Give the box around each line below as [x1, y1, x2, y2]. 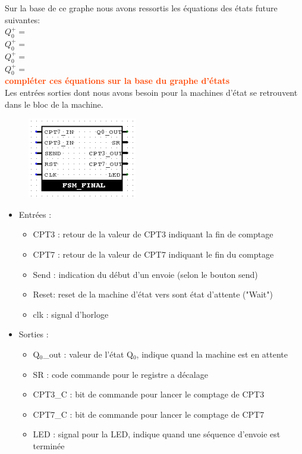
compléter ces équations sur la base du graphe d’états [5, 74, 230, 87]
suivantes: [5, 13, 40, 26]
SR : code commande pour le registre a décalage [33, 368, 208, 380]
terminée [33, 439, 65, 452]
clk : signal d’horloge [33, 308, 109, 320]
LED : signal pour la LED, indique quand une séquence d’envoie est [33, 428, 281, 440]
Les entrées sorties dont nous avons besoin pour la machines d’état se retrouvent [5, 86, 298, 98]
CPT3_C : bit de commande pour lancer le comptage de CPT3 [33, 388, 265, 400]
